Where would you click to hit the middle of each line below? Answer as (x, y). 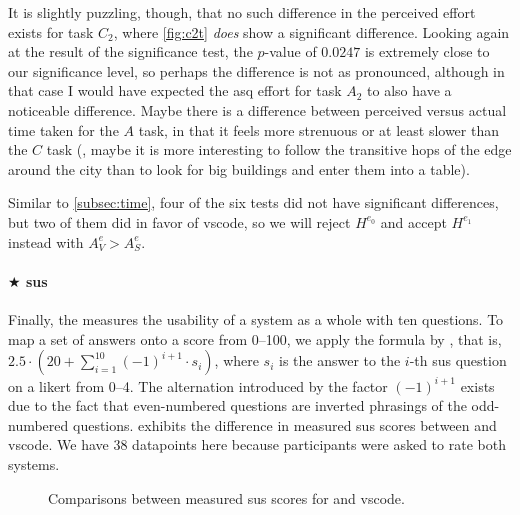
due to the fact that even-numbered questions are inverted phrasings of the (237, 405)
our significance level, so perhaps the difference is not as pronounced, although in (256, 70)
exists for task (51, 31)
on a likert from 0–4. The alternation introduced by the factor (198, 385)
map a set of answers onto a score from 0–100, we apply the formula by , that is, (255, 338)
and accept (413, 221)
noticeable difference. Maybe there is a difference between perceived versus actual (257, 109)
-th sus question (458, 360)
